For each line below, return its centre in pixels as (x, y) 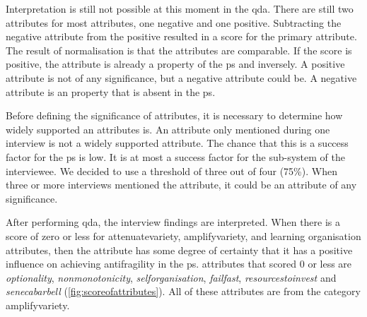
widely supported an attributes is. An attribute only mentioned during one (168, 129)
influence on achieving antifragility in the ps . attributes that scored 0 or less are (179, 264)
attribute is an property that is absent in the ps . (111, 91)
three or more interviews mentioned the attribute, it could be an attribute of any (181, 185)
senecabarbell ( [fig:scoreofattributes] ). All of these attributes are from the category (183, 291)
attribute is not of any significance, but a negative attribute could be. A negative (181, 77)
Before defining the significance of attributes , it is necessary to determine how (174, 115)
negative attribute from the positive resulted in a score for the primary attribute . (181, 36)
